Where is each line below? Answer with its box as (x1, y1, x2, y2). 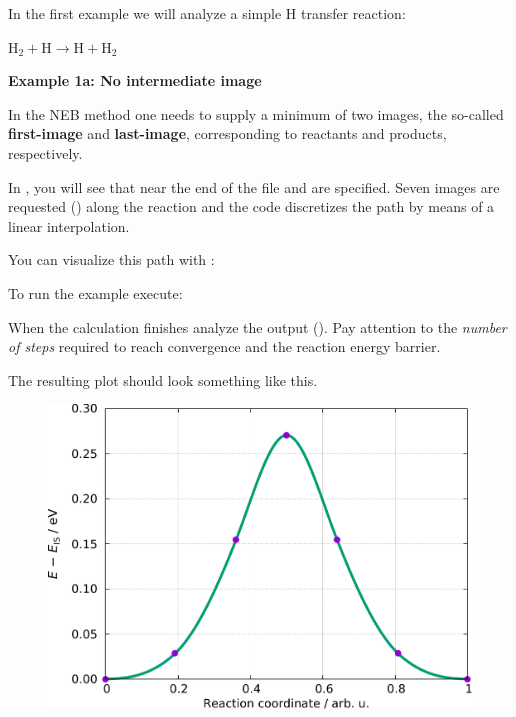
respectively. (8, 142, 83, 163)
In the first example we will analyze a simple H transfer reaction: (8, 3, 406, 23)
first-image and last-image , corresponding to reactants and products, (8, 123, 447, 144)
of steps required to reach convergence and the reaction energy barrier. (8, 336, 441, 357)
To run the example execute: (8, 282, 183, 303)
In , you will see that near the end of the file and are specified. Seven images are (8, 176, 500, 197)
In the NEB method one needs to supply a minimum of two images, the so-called (8, 103, 504, 124)
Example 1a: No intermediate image (8, 70, 262, 91)
